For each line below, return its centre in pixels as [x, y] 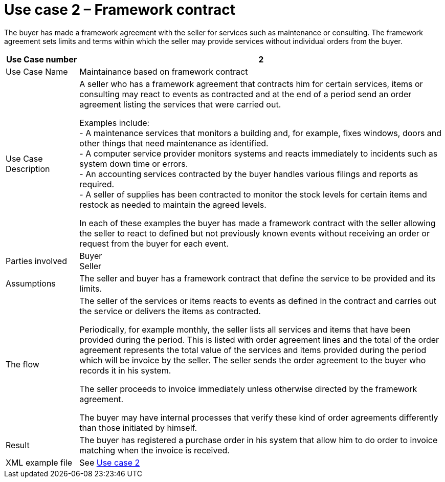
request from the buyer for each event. [154, 243]
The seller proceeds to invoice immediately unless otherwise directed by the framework [248, 389]
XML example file [39, 462]
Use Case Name [37, 71]
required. [97, 184]
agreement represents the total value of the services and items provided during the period [253, 350]
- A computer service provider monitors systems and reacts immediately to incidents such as [259, 153]
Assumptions [31, 283]
